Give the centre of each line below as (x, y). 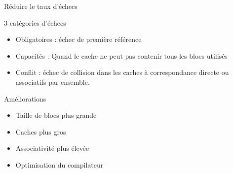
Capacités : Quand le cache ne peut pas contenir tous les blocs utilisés (121, 55)
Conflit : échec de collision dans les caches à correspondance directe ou (122, 72)
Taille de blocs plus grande (56, 115)
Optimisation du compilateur (59, 164)
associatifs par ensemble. (53, 82)
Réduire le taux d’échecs (41, 6)
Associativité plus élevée (52, 148)
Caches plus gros (41, 131)
